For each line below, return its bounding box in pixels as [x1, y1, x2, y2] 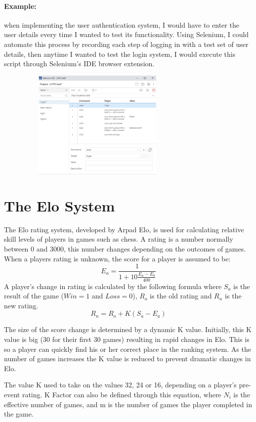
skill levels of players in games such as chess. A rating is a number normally [4, 234, 233, 244]
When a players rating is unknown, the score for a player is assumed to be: [4, 253, 231, 263]
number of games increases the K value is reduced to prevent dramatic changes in [4, 353, 251, 364]
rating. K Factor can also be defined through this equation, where [22, 389, 221, 399]
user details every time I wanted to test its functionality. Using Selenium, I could [4, 29, 249, 40]
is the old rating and [150, 291, 212, 301]
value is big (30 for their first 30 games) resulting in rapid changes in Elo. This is [4, 334, 250, 344]
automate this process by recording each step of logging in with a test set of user [4, 39, 249, 49]
